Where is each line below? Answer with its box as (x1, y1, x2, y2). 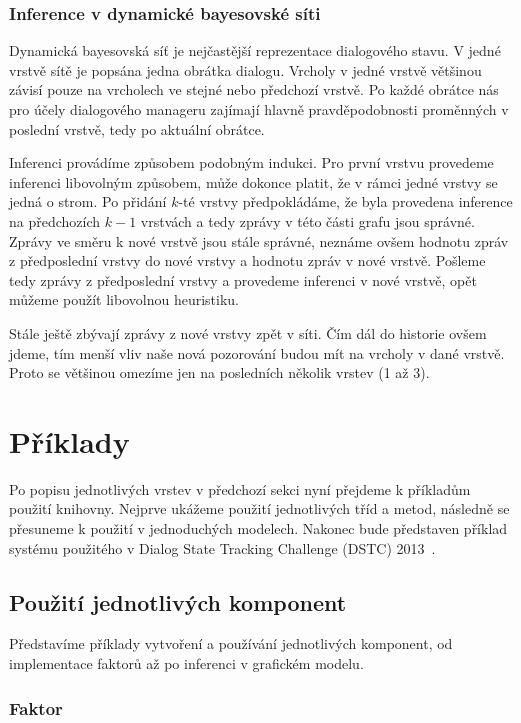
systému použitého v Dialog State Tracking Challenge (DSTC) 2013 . (9, 537, 436, 558)
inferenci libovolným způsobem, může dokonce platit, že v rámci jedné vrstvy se (9, 171, 498, 192)
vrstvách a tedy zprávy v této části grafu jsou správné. (140, 210, 475, 231)
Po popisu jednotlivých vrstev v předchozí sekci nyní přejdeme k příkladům (9, 478, 471, 499)
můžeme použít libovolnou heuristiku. (9, 289, 239, 310)
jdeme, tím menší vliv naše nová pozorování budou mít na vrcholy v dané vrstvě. (9, 342, 505, 363)
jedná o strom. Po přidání (9, 191, 167, 212)
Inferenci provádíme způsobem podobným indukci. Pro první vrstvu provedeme (9, 152, 494, 173)
